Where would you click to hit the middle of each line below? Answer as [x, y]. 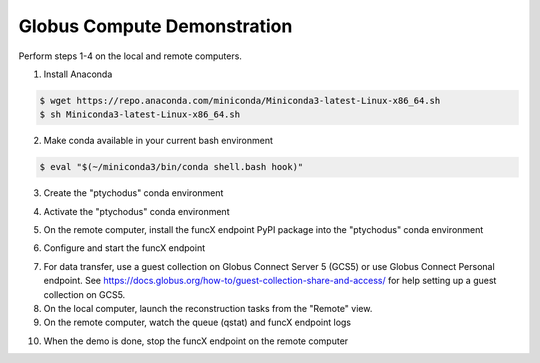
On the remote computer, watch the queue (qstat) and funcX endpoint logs [197, 322]
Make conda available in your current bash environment [158, 141]
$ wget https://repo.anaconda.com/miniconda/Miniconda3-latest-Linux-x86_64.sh [240, 100]
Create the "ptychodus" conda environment [133, 193]
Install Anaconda [78, 74]
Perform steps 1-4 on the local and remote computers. [130, 56]
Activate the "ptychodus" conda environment [136, 211]
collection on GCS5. [84, 294]
